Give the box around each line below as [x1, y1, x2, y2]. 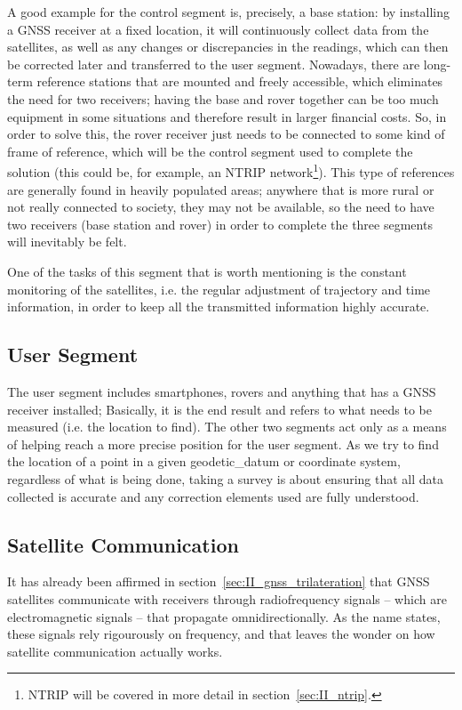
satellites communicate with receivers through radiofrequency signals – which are [7, 589, 447, 608]
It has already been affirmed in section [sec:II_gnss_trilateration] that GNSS [7, 572, 430, 591]
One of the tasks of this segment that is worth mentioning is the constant [7, 262, 407, 280]
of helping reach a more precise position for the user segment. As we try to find [7, 434, 439, 453]
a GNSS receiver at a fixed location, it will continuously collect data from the [7, 20, 429, 38]
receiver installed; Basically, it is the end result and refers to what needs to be [7, 399, 432, 418]
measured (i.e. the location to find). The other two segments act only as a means [7, 417, 447, 436]
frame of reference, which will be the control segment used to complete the [7, 141, 413, 160]
